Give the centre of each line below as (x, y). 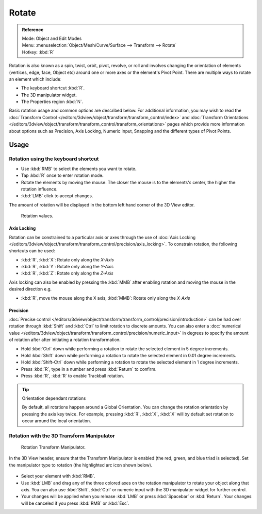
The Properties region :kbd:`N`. (52, 102)
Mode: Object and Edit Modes (52, 38)
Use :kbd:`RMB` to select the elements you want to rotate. (79, 169)
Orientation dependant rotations (54, 398)
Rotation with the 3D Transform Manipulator (62, 436)
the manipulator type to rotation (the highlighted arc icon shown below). (81, 465)
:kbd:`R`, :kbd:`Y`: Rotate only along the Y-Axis (67, 267)
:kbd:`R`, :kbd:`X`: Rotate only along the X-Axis (67, 259)
